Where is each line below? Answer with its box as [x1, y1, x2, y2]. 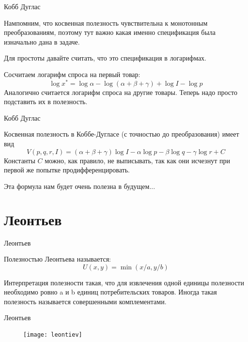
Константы [4, 155, 35, 165]
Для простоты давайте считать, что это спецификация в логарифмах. [4, 53, 207, 63]
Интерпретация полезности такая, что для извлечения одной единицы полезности [4, 277, 244, 287]
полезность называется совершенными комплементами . [4, 296, 167, 306]
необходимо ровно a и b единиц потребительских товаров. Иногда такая [4, 287, 217, 297]
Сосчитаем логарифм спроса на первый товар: [4, 69, 140, 79]
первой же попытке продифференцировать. [4, 165, 130, 175]
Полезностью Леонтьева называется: [4, 254, 111, 264]
